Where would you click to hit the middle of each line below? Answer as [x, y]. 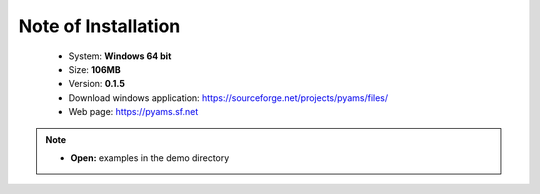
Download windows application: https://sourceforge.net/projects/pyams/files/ [228, 97]
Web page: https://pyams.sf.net [133, 112]
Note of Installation [99, 26]
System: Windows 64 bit [120, 56]
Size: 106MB [94, 69]
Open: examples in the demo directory [150, 157]
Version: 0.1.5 [96, 84]
